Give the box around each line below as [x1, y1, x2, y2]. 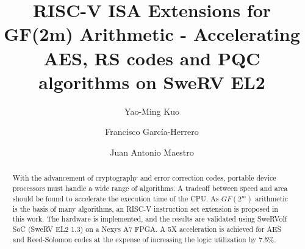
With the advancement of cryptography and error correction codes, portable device [12, 173, 276, 183]
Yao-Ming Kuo [124, 104, 179, 117]
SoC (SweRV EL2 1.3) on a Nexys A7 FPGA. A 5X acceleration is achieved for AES [12, 223, 281, 234]
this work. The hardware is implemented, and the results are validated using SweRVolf [12, 214, 287, 224]
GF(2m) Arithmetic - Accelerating [4, 21, 300, 46]
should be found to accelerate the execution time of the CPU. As [12, 193, 219, 203]
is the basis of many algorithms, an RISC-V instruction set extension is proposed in [12, 203, 278, 214]
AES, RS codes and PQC [43, 45, 260, 70]
